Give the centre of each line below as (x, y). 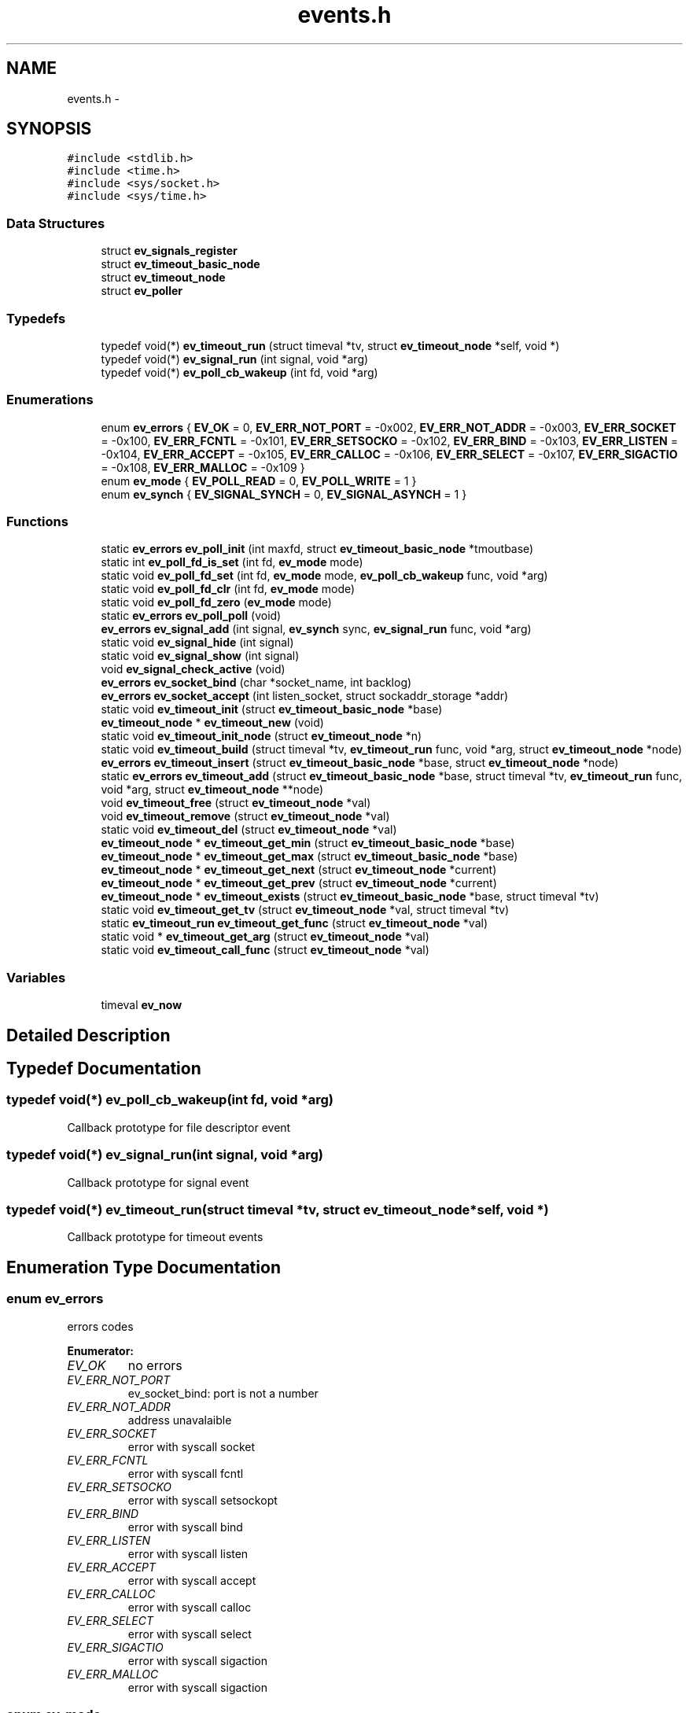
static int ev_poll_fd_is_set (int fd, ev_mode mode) (232, 562)
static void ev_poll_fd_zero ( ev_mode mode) (216, 602)
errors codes (100, 1326)
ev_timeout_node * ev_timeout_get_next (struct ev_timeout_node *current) (299, 870)
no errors (155, 1365)
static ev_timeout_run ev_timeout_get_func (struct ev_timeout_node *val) (294, 923)
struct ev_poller (142, 291)
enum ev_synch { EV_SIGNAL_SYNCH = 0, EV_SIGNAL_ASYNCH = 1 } (284, 494)
